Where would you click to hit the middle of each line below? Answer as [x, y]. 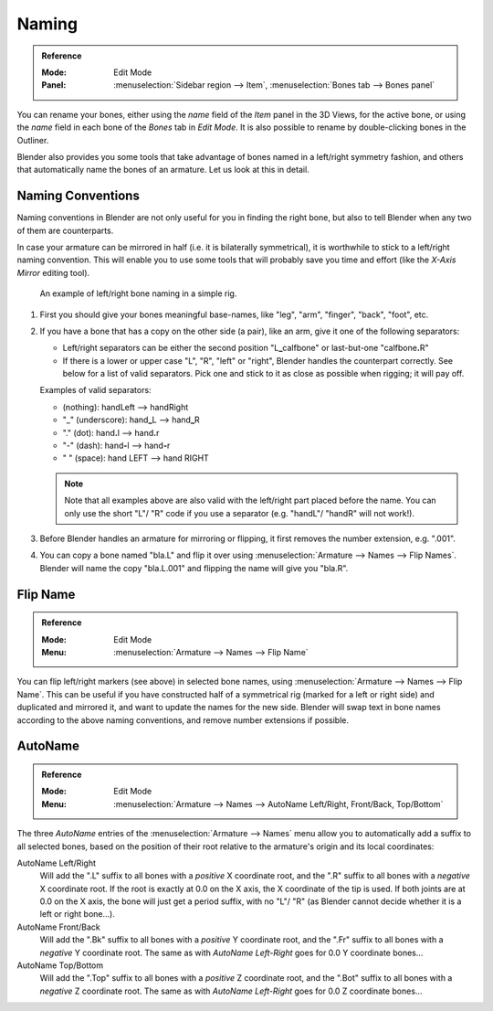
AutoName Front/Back [58, 927]
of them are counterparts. [65, 230]
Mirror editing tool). [53, 272]
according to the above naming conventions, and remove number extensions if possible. [183, 720]
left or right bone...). [78, 914]
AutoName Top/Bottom [60, 965]
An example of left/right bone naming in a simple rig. [138, 293]
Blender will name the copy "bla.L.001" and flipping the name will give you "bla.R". [194, 568]
